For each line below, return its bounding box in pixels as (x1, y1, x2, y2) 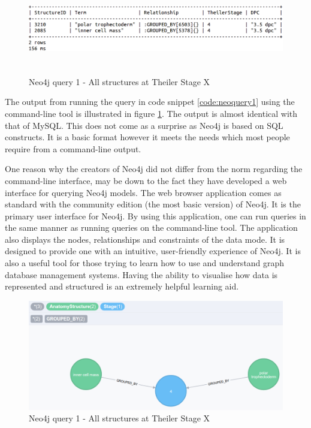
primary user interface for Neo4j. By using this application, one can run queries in (5, 209, 306, 222)
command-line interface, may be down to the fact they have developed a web (5, 174, 287, 186)
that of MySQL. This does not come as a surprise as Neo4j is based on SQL (5, 119, 283, 131)
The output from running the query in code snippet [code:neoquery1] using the (5, 95, 295, 108)
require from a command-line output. (5, 142, 141, 155)
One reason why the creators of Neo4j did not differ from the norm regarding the (5, 162, 303, 175)
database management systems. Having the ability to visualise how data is (5, 268, 278, 281)
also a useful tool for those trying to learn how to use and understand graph (5, 257, 285, 269)
